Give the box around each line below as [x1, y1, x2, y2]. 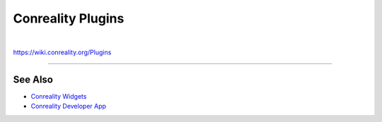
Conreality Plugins [13, 11, 125, 26]
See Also [13, 73, 53, 85]
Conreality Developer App [30, 102, 106, 111]
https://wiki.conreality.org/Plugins [13, 48, 112, 56]
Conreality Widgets [30, 92, 87, 100]
